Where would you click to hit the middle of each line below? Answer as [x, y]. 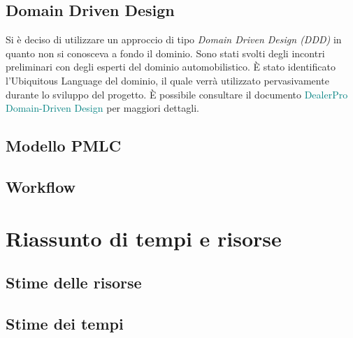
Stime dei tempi [65, 323]
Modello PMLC [64, 146]
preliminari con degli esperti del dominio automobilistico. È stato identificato [171, 67]
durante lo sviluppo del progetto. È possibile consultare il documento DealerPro [177, 94]
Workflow [41, 186]
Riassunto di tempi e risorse [144, 238]
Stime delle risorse [74, 282]
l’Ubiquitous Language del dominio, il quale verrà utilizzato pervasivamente [167, 80]
